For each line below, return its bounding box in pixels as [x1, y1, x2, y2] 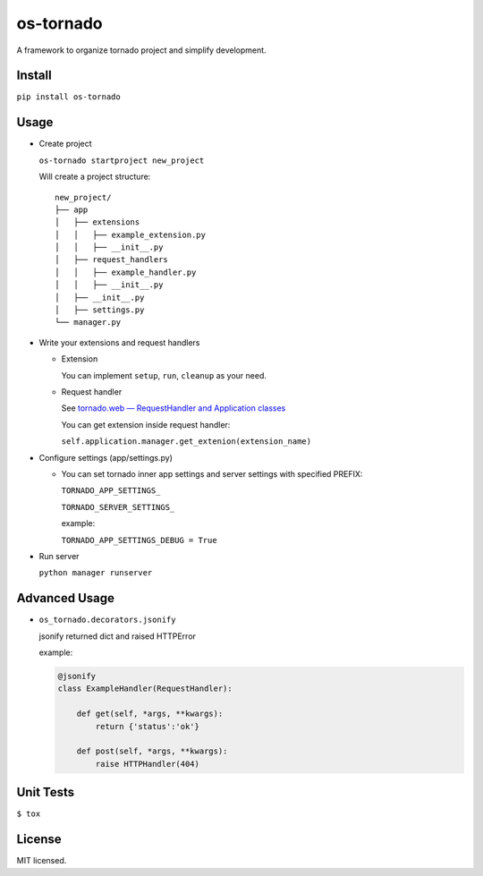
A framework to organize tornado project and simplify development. [16, 45, 267, 55]
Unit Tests [16, 785, 75, 800]
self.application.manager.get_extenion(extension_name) [61, 437, 312, 447]
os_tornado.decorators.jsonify [38, 615, 176, 625]
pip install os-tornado [16, 92, 121, 102]
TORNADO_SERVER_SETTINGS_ [61, 502, 175, 512]
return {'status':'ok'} [95, 721, 200, 731]
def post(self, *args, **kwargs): [76, 746, 228, 756]
